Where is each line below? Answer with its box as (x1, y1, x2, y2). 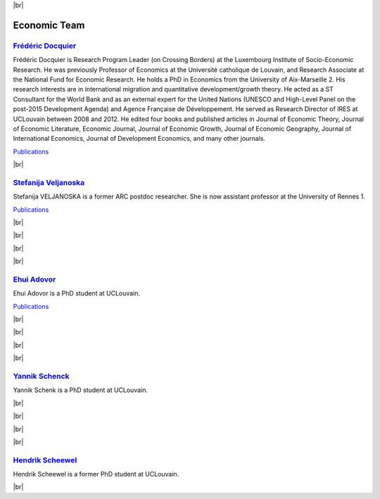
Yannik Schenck (13, 372, 70, 381)
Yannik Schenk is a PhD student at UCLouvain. (13, 386, 148, 394)
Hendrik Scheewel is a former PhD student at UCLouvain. (13, 470, 179, 479)
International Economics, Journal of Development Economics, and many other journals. (13, 134, 266, 143)
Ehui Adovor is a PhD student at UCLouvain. (13, 289, 141, 298)
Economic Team (13, 19, 85, 31)
